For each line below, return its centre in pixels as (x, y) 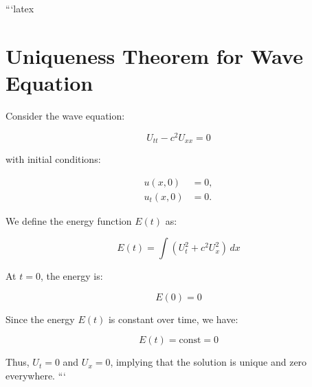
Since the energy (40, 319)
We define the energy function (69, 220)
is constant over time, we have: (173, 319)
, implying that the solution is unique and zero (209, 362)
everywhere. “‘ (36, 376)
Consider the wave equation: (65, 115)
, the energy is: (71, 276)
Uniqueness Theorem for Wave (154, 55)
